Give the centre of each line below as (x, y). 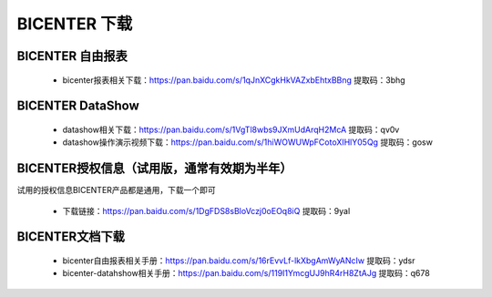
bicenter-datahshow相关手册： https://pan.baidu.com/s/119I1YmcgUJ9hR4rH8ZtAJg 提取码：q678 (246, 273)
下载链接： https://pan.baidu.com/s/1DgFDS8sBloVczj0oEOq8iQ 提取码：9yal (206, 210)
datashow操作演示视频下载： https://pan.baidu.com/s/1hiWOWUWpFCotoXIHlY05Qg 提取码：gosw (247, 142)
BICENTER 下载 (75, 24)
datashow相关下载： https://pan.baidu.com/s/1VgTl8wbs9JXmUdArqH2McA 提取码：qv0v (231, 129)
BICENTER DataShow (78, 106)
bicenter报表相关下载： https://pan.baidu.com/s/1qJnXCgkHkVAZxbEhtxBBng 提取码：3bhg (234, 80)
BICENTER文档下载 (71, 237)
